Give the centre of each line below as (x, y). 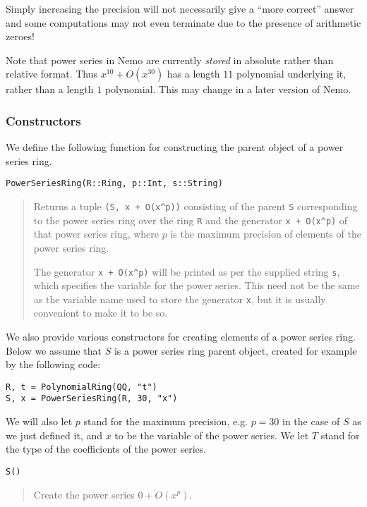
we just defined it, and (54, 435)
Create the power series (84, 494)
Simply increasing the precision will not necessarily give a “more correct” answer (180, 8)
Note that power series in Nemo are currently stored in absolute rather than (170, 60)
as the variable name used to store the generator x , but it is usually (180, 299)
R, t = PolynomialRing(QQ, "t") (82, 387)
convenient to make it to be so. (101, 313)
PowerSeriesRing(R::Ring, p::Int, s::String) (114, 184)
